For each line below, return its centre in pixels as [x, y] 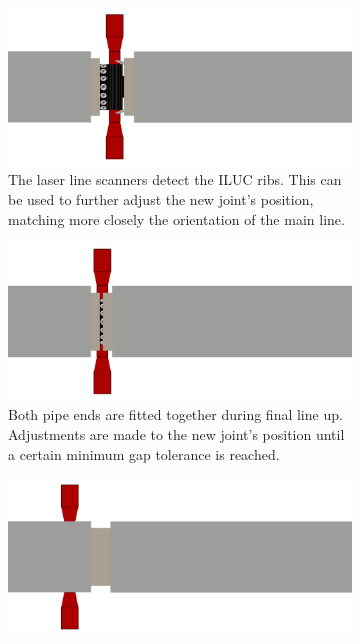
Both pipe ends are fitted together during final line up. [175, 414]
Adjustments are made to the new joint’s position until [176, 434]
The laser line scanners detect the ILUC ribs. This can [175, 179]
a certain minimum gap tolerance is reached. [144, 453]
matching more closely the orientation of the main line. [176, 218]
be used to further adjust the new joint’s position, [161, 199]
